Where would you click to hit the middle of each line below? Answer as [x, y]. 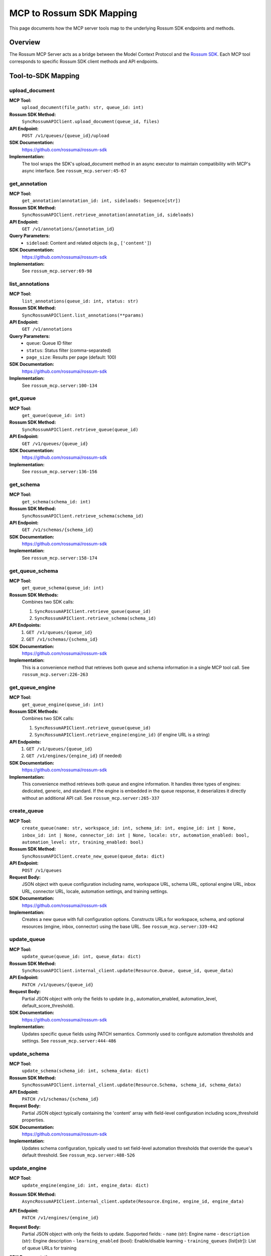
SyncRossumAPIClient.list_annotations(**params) [83, 315]
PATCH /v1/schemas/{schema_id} [60, 1099]
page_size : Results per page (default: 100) [71, 357]
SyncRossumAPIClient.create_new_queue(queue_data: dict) [93, 856]
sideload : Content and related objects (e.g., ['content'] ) [89, 243]
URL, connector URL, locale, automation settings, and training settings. [95, 891]
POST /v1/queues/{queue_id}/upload [66, 135]
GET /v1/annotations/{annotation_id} [68, 229]
